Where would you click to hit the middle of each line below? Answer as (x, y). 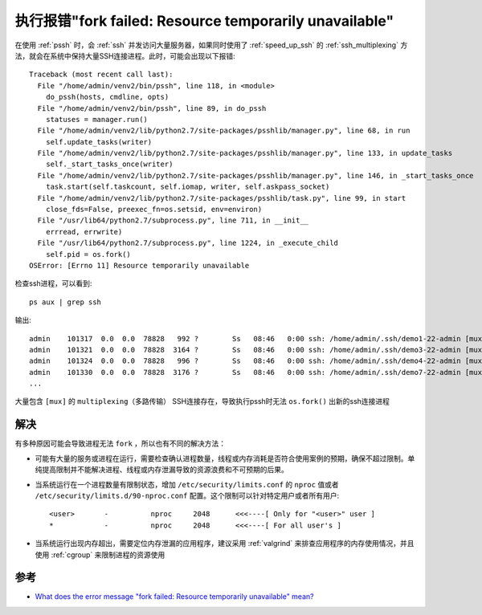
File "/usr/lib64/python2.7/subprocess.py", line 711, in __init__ (173, 220)
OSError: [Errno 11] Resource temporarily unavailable (139, 265)
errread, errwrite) (84, 232)
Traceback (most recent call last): (101, 75)
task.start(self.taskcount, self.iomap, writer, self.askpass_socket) (188, 187)
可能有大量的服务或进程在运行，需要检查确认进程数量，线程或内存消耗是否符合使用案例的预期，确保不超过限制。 (221, 458)
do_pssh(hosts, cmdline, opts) (107, 97)
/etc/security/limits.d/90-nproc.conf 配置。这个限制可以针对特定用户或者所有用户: (187, 495)
